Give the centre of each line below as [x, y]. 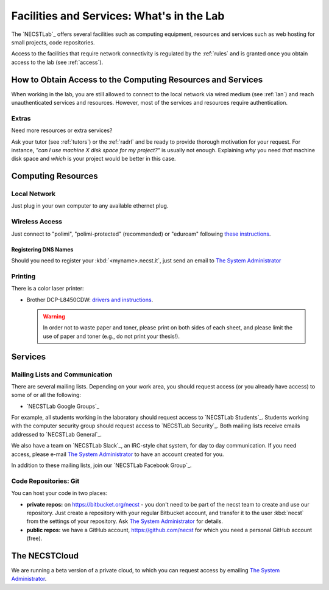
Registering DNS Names [42, 249]
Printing [23, 276]
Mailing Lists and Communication [62, 374]
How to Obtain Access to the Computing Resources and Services [137, 79]
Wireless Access [37, 222]
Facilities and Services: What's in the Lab [118, 16]
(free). [34, 538]
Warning [54, 316]
